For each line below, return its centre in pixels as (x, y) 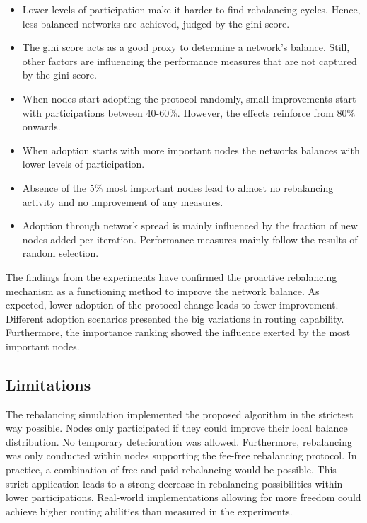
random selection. (60, 253)
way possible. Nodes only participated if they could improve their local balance (177, 428)
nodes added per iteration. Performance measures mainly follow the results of (190, 239)
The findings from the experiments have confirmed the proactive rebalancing (171, 276)
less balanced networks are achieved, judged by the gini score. (156, 23)
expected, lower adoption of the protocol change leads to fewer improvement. (172, 305)
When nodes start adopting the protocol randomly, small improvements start (189, 98)
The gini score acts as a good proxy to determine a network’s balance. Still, (186, 47)
